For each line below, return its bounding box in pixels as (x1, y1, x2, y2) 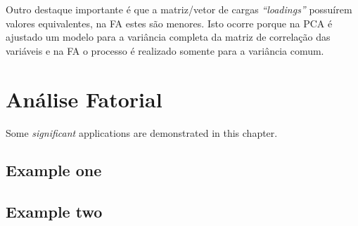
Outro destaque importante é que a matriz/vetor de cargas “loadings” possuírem (6, 2, 352, 16)
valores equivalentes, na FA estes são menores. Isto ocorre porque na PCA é (6, 15, 333, 30)
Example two (6, 201, 103, 222)
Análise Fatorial (6, 84, 162, 113)
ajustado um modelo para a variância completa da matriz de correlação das (6, 29, 331, 44)
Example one (6, 159, 102, 181)
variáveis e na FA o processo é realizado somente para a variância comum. (6, 43, 324, 58)
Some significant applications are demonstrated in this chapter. (6, 125, 278, 140)
